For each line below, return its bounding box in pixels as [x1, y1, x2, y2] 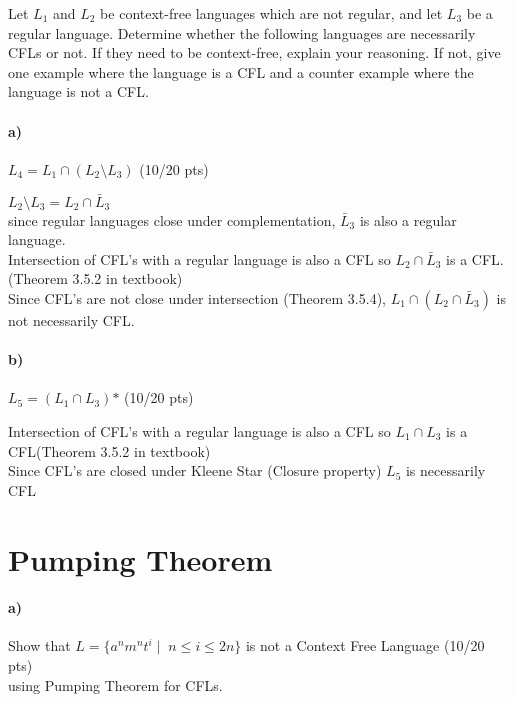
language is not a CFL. [8, 81, 149, 102]
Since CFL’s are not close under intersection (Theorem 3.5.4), [8, 287, 386, 308]
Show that [8, 635, 71, 656]
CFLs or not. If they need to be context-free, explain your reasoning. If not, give [8, 42, 501, 63]
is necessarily [405, 460, 486, 481]
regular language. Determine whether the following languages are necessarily [8, 22, 476, 43]
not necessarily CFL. [8, 309, 135, 330]
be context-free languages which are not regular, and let [100, 3, 443, 23]
